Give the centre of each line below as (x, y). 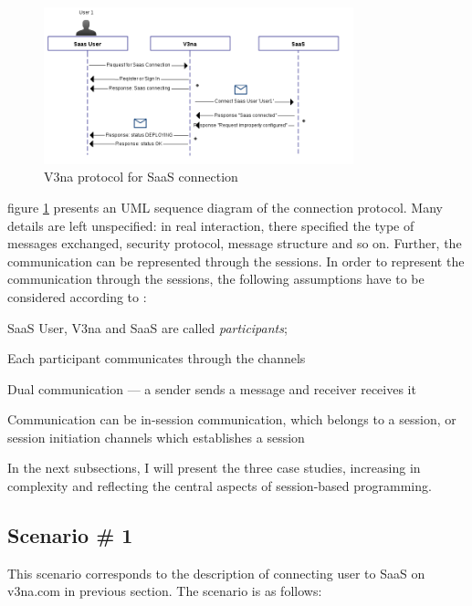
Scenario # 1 (70, 535)
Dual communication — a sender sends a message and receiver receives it (212, 388)
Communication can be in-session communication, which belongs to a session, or (232, 419)
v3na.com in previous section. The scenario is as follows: (165, 591)
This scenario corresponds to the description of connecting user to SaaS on (216, 573)
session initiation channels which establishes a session (156, 437)
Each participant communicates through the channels (157, 358)
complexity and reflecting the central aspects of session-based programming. (220, 486)
